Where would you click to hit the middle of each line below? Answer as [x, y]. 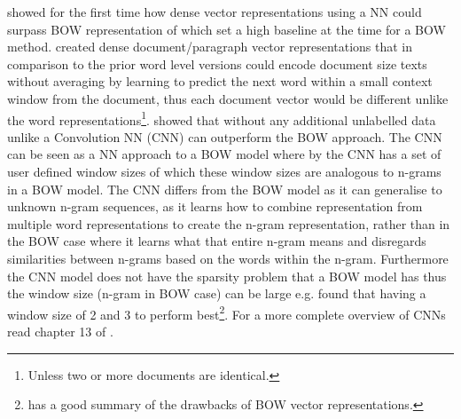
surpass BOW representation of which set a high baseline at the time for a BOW [227, 29]
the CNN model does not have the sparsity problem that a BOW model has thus [227, 276]
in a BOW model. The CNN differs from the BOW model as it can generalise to [225, 189]
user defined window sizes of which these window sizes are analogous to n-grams [224, 171]
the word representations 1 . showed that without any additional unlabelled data [222, 118]
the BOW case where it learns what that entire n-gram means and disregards [217, 241]
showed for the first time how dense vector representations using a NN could [215, 12]
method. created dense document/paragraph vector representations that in [210, 47]
